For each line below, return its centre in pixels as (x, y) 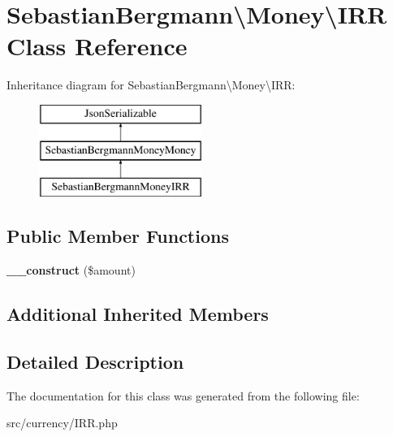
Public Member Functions (118, 236)
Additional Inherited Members (138, 314)
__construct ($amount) (71, 270)
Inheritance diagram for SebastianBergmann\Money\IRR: (151, 85)
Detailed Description (95, 361)
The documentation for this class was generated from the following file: (183, 395)
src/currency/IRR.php (62, 423)
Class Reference (97, 46)
